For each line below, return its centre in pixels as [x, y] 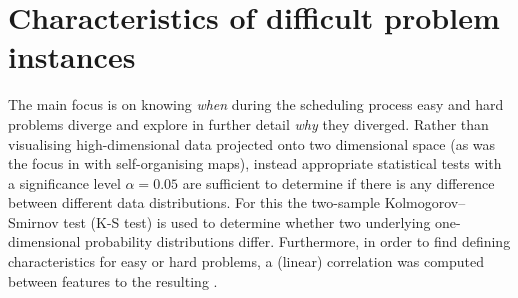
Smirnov [33, 221]
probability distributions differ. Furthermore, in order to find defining [298, 241]
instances [72, 56]
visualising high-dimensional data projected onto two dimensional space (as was [252, 143]
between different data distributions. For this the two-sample [194, 202]
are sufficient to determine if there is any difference [338, 182]
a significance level [64, 182]
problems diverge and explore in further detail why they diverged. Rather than [248, 123]
